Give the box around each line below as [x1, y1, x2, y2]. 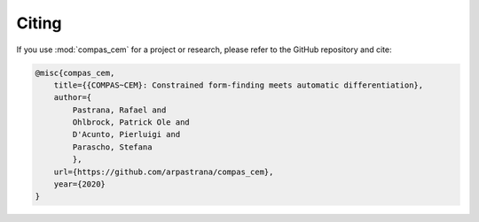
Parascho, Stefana [72, 142, 153, 152]
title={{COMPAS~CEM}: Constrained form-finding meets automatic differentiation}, [53, 80, 424, 90]
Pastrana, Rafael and [72, 104, 167, 115]
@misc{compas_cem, [35, 67, 115, 78]
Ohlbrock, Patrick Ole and [72, 118, 190, 127]
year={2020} [53, 180, 106, 189]
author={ [53, 93, 92, 103]
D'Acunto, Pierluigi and [72, 129, 181, 140]
